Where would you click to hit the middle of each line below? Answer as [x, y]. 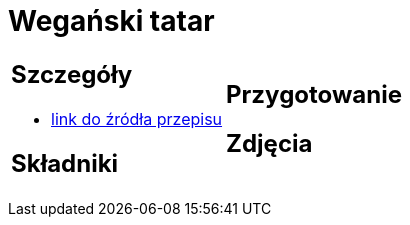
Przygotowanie [314, 94]
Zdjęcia [269, 143]
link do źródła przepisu [137, 118]
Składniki [65, 163]
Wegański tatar [111, 21]
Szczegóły [72, 74]
